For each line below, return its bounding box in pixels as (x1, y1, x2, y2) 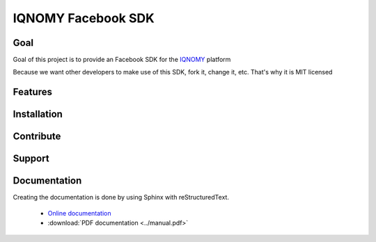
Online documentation (47, 209, 111, 217)
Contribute (13, 131, 61, 143)
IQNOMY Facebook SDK (13, 10, 155, 26)
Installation (13, 108, 63, 120)
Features (13, 86, 52, 98)
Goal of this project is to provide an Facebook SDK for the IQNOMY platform (13, 56, 231, 64)
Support (13, 153, 49, 165)
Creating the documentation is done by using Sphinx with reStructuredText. (13, 193, 230, 202)
